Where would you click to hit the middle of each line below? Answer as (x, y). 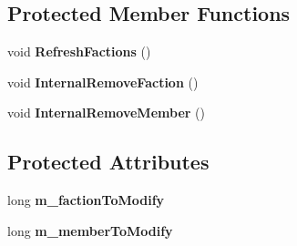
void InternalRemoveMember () (106, 113)
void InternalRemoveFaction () (103, 82)
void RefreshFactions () (79, 51)
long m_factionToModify (86, 200)
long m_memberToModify (90, 230)
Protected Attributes (108, 162)
